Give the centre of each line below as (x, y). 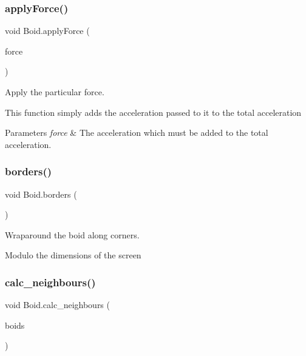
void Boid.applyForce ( (47, 31)
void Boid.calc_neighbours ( (57, 305)
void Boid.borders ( (41, 194)
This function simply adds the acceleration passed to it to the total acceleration (153, 112)
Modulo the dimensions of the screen (73, 255)
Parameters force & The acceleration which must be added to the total (137, 133)
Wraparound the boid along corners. (72, 234)
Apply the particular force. (55, 92)
